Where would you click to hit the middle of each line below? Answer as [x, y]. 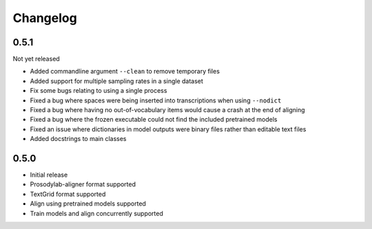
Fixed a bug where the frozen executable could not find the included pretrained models [154, 120]
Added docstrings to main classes [78, 139]
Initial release [49, 175]
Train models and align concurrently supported [96, 213]
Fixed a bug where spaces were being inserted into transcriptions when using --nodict [156, 100]
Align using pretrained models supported [88, 204]
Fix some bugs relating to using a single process [99, 91]
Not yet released [36, 59]
